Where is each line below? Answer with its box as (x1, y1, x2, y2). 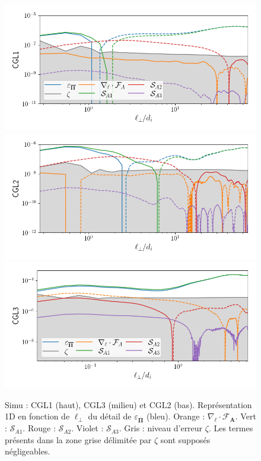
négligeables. (5, 445, 50, 457)
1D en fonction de (5, 410, 70, 422)
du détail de (88, 410, 132, 422)
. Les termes (208, 422, 253, 434)
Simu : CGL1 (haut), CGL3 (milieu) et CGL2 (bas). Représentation (5, 398, 252, 411)
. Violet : (71, 422, 104, 434)
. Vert (235, 410, 256, 422)
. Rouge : (23, 422, 56, 434)
